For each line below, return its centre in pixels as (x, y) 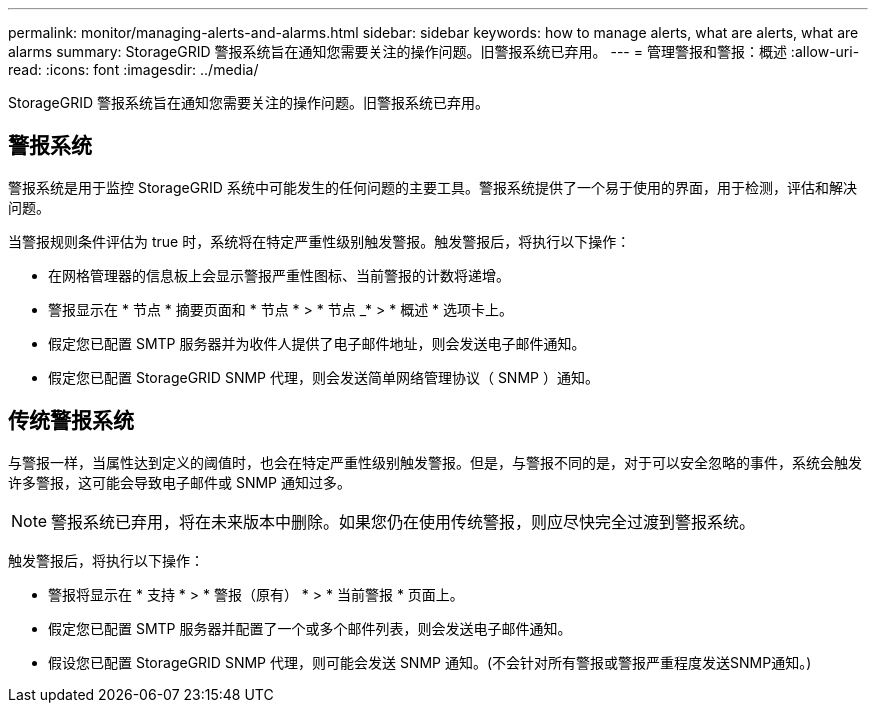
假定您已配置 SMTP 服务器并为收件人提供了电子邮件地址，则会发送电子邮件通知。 (317, 343)
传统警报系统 (71, 421)
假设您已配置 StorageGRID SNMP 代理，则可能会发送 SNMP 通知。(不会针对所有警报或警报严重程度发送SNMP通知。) (430, 662)
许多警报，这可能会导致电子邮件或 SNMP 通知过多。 (179, 482)
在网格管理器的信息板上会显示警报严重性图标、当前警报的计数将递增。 (279, 275)
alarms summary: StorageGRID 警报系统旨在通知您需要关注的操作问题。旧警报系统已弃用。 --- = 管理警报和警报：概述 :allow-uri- (434, 51)
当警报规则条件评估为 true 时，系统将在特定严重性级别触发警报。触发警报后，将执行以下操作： (319, 241)
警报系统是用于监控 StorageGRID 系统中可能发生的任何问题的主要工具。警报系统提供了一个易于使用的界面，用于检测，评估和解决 (432, 187)
